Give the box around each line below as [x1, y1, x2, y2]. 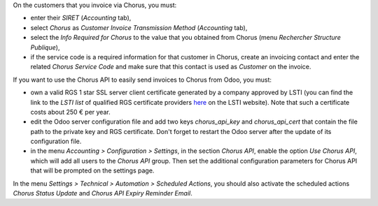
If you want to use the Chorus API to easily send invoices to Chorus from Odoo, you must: [13, 75, 272, 84]
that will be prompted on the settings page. [30, 166, 155, 175]
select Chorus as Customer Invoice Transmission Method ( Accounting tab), [30, 23, 248, 31]
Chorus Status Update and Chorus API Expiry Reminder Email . [13, 189, 192, 198]
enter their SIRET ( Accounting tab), [30, 14, 132, 22]
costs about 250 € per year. [30, 108, 111, 116]
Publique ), [30, 43, 60, 52]
